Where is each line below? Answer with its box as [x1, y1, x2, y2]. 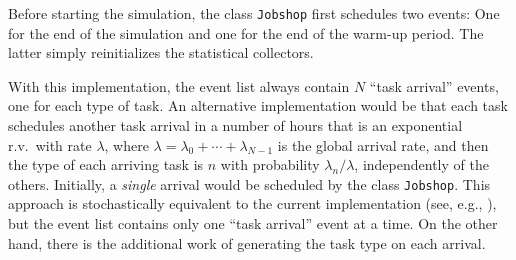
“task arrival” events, [369, 75, 499, 96]
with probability [220, 154, 320, 175]
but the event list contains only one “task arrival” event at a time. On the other [8, 213, 498, 234]
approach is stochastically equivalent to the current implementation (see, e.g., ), [8, 193, 497, 214]
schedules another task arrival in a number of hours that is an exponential [8, 115, 463, 136]
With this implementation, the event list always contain [8, 75, 350, 96]
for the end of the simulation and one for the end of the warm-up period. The [8, 22, 484, 43]
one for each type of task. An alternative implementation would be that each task [8, 95, 508, 116]
